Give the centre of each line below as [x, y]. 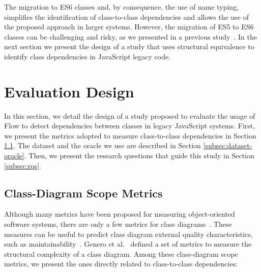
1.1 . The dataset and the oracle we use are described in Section [103, 145]
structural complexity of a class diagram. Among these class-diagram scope [121, 253]
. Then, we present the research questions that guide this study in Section [139, 156]
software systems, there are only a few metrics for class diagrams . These [118, 224]
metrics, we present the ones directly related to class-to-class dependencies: [121, 264]
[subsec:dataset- [228, 145]
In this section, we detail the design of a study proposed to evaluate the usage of [130, 115]
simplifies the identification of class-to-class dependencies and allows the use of [126, 16]
